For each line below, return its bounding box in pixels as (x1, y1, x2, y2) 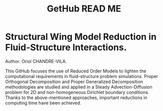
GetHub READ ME (46, 3, 121, 14)
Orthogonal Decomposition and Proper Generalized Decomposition (5, 78, 143, 84)
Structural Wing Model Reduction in (5, 31, 156, 42)
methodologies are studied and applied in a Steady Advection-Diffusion (5, 83, 152, 90)
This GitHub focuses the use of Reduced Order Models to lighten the (5, 68, 146, 74)
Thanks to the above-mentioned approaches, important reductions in (5, 94, 147, 100)
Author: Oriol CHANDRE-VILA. (5, 58, 67, 64)
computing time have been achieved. (5, 99, 81, 105)
